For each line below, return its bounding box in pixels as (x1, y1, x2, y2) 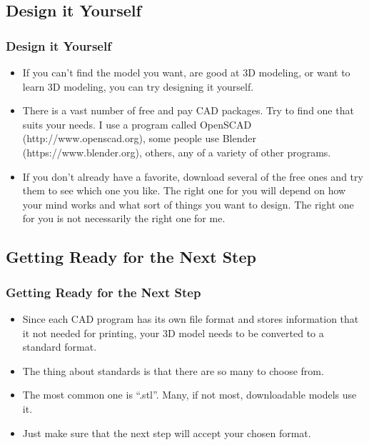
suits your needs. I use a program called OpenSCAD (22, 116, 252, 131)
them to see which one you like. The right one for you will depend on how (22, 183, 346, 198)
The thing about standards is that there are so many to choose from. (22, 363, 324, 378)
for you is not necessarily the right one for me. (22, 211, 226, 226)
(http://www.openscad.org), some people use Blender (22, 131, 256, 146)
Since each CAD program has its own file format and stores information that (22, 311, 359, 326)
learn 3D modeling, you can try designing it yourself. (22, 79, 254, 94)
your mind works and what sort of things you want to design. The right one (22, 196, 354, 211)
